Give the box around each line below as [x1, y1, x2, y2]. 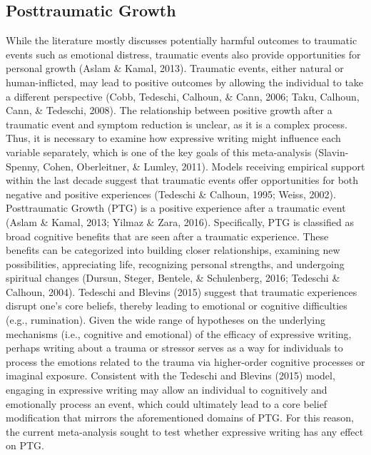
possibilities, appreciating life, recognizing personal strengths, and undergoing [6, 256, 345, 271]
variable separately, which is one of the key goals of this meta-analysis [6, 144, 312, 159]
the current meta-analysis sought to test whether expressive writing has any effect [6, 424, 364, 439]
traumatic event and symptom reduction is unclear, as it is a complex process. [6, 116, 347, 131]
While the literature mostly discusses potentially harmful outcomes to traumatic [6, 33, 357, 48]
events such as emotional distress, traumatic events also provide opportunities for [6, 46, 361, 61]
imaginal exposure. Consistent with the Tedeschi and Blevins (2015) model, [6, 368, 335, 383]
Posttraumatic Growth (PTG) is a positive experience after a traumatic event [6, 200, 346, 215]
